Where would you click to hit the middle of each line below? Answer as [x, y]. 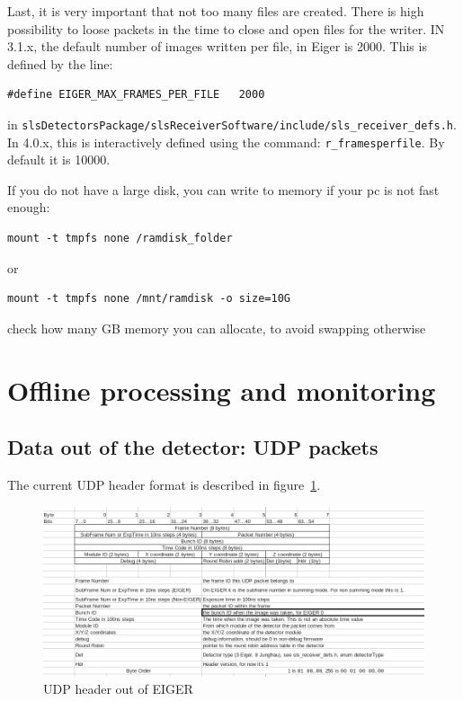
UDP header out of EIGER [118, 689]
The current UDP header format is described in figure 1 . [164, 485]
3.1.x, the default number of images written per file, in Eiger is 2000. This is [217, 46]
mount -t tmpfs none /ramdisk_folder [120, 239]
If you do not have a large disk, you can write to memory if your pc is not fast [223, 189]
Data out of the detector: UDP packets [193, 447]
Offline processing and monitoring [222, 390]
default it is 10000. [59, 160]
